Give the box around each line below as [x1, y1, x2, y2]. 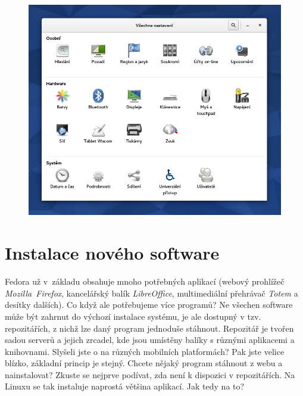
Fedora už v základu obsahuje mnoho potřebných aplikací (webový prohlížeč [5, 275, 285, 288]
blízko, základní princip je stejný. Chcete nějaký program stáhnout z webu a [5, 357, 283, 369]
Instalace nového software [5, 241, 220, 265]
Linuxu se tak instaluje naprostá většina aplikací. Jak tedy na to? [5, 380, 245, 392]
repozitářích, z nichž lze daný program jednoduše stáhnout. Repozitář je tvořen [5, 322, 294, 334]
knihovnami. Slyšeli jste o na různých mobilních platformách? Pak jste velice [5, 345, 285, 357]
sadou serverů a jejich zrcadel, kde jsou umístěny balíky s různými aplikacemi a [5, 333, 295, 346]
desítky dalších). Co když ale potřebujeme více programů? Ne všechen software [5, 298, 293, 311]
